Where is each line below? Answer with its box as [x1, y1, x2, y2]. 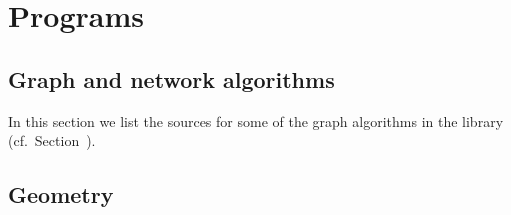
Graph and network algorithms [8, 63, 335, 94]
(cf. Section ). [8, 130, 96, 151]
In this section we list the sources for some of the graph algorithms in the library [8, 110, 504, 131]
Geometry [8, 179, 114, 210]
